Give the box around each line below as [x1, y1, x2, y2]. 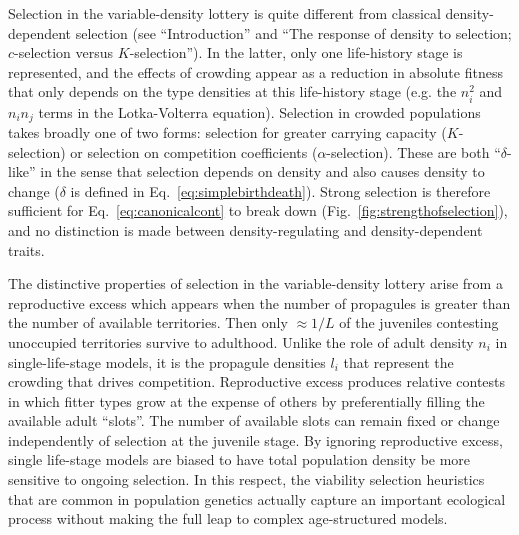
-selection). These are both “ [326, 141, 501, 162]
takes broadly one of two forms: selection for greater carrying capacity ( [8, 121, 447, 142]
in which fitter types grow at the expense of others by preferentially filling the [8, 390, 485, 411]
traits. [8, 239, 45, 260]
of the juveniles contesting [339, 312, 499, 333]
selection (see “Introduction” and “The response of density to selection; [75, 22, 512, 43]
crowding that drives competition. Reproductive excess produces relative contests [8, 371, 506, 392]
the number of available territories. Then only [8, 312, 288, 333]
